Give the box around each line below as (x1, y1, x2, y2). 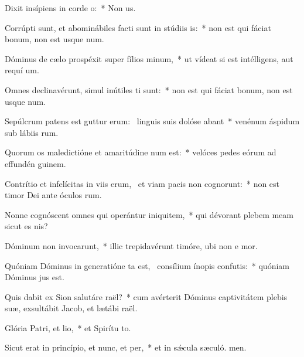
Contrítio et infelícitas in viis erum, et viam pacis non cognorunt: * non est (5, 177, 280, 189)
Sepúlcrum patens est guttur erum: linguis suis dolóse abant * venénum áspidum (5, 115, 300, 127)
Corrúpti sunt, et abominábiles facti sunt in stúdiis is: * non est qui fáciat (5, 21, 271, 33)
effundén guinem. (5, 157, 66, 169)
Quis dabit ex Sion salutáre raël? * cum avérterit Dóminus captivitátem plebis (5, 290, 288, 302)
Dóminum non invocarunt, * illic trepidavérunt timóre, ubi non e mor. (5, 239, 258, 251)
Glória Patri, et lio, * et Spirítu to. (5, 321, 131, 334)
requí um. (5, 64, 39, 76)
